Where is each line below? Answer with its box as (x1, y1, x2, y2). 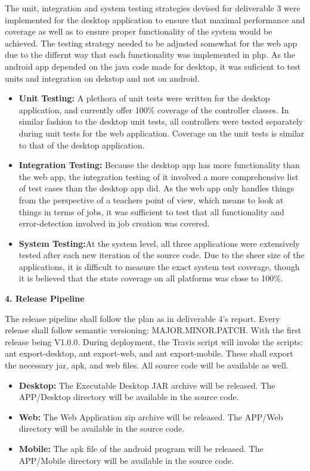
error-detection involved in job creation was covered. (18, 217, 210, 230)
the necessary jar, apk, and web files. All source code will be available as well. (5, 359, 289, 371)
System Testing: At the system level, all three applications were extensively (18, 237, 300, 249)
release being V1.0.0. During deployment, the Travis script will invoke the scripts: (5, 335, 303, 348)
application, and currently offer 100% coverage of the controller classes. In (18, 103, 289, 116)
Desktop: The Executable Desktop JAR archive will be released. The (18, 379, 275, 391)
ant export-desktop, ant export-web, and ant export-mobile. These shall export (5, 347, 293, 360)
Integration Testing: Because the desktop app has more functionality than (18, 159, 300, 171)
